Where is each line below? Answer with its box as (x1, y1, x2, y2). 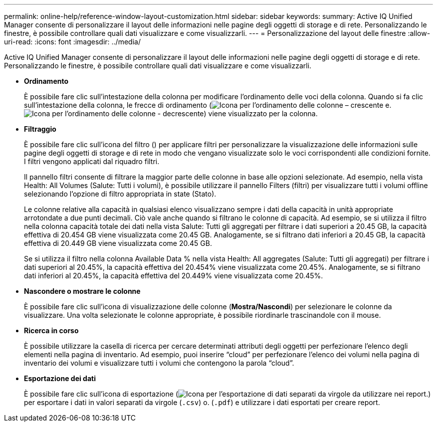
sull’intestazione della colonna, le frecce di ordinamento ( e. (24, 101, 392, 109)
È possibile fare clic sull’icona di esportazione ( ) (24, 390, 431, 398)
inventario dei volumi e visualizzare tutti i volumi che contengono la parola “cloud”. (24, 359, 294, 367)
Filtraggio (24, 125, 56, 133)
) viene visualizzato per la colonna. (204, 109, 318, 118)
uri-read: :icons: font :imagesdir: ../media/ (4, 37, 141, 46)
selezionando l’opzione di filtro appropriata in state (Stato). (24, 190, 217, 198)
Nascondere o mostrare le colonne (24, 287, 141, 295)
